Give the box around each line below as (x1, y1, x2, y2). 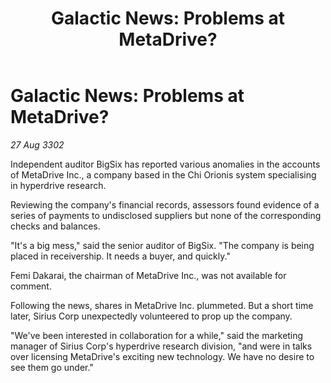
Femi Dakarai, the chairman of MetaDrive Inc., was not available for (10, 269, 287, 281)
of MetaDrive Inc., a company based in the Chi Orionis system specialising (10, 168, 317, 181)
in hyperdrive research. (10, 179, 107, 191)
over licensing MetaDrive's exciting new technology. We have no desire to (10, 350, 315, 362)
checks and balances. (10, 220, 101, 232)
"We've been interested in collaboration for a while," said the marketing (10, 329, 304, 341)
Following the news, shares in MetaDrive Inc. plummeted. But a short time (10, 299, 314, 311)
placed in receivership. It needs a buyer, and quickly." (10, 250, 231, 262)
